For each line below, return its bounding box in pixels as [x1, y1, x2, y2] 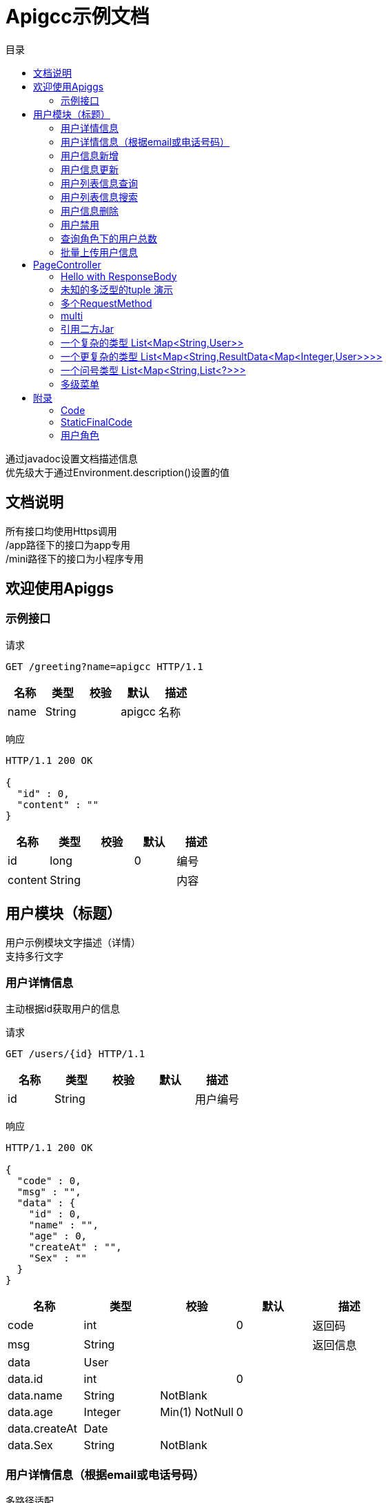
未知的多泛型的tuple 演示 [61, 283, 173, 295]
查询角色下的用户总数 [61, 232, 157, 244]
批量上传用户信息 [61, 246, 138, 258]
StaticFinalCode [61, 415, 132, 428]
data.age [8, 1405, 53, 1419]
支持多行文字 [6, 950, 63, 962]
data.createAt [8, 1422, 77, 1436]
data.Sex [8, 1438, 53, 1453]
